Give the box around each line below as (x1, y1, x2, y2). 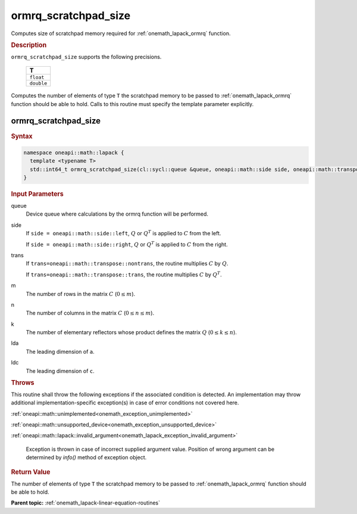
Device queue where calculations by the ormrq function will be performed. (26, 210, 208, 217)
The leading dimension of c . (26, 367, 95, 375)
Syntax (11, 132, 33, 140)
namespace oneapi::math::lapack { (23, 149, 124, 156)
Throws (11, 379, 35, 387)
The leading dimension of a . (26, 348, 95, 355)
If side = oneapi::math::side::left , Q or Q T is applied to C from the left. (26, 229, 221, 237)
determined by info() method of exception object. (26, 454, 147, 461)
